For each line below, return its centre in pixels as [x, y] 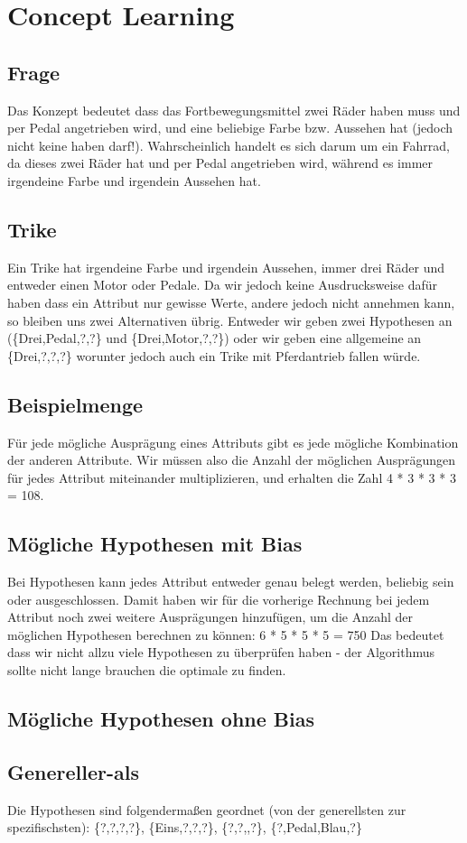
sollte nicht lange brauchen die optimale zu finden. [147, 670]
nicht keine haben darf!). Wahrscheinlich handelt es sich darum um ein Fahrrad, [229, 145]
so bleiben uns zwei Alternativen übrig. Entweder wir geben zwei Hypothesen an [230, 320]
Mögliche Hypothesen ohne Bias [161, 719]
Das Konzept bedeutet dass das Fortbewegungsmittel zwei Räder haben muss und [234, 110]
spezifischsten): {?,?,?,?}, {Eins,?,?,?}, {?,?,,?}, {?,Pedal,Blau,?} [185, 827]
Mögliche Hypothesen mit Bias [155, 544]
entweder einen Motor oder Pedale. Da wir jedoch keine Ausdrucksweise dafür [223, 285]
